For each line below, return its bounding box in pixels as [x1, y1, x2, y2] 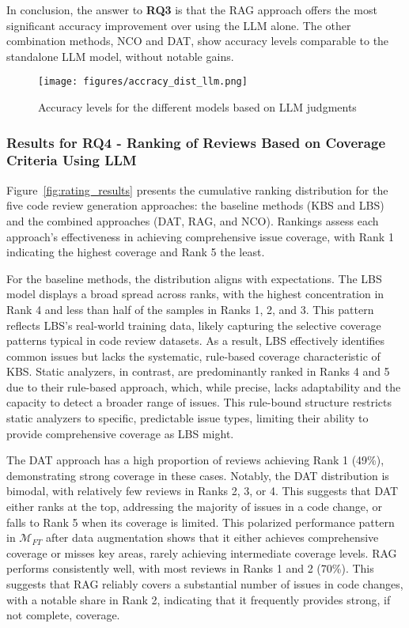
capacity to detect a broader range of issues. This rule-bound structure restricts [6, 394, 392, 410]
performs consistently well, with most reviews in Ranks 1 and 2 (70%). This [6, 560, 374, 577]
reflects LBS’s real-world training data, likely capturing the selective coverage [6, 316, 381, 333]
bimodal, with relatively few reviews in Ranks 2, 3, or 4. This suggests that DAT [6, 482, 399, 499]
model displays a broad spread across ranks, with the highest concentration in [6, 286, 384, 302]
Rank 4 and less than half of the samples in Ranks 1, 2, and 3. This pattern [6, 301, 374, 317]
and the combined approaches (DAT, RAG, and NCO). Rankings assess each [6, 212, 379, 229]
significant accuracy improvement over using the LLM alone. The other [6, 17, 351, 33]
